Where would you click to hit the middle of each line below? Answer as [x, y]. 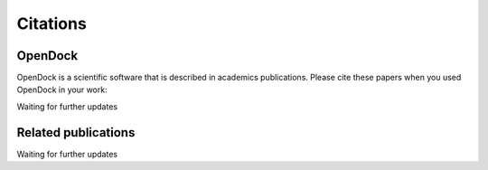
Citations [52, 24]
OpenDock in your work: [62, 90]
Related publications [76, 132]
